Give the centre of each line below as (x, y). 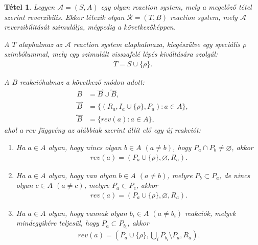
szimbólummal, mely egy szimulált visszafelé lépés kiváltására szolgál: (111, 54)
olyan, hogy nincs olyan (85, 147)
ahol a (14, 130)
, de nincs (235, 175)
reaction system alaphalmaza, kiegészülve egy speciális (157, 44)
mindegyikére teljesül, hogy (57, 223)
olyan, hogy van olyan (82, 175)
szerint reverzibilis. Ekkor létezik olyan (64, 17)
